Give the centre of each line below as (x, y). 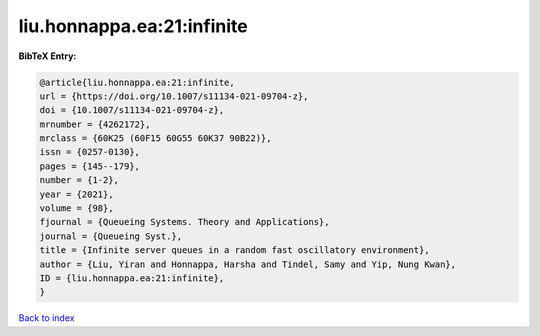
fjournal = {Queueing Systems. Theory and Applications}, (184, 222)
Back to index (46, 318)
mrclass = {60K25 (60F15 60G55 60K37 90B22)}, (155, 138)
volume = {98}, (76, 208)
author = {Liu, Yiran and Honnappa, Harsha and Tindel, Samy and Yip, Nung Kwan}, (248, 264)
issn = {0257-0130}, (89, 152)
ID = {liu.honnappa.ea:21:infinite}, (132, 278)
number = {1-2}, (79, 180)
